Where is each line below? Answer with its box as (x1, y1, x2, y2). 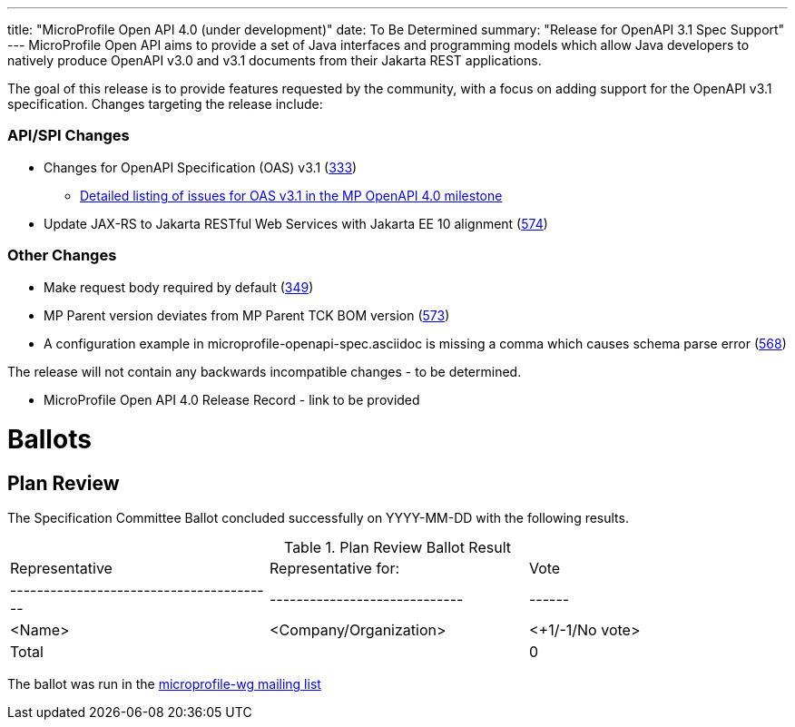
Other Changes (7, 246, 117, 265)
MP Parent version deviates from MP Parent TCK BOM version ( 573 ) (44, 307, 450, 323)
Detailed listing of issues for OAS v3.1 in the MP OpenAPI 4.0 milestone (80, 187, 503, 203)
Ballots (7, 424, 92, 456)
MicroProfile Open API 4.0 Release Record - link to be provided (44, 391, 420, 408)
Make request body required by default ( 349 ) (44, 279, 314, 295)
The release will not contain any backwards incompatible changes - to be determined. (7, 363, 522, 379)
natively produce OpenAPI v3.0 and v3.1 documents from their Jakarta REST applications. (7, 53, 542, 68)
